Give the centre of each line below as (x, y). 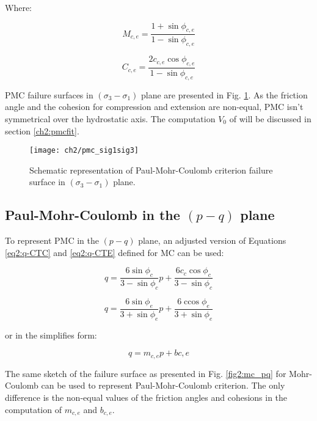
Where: (18, 7)
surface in (47, 182)
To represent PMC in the (52, 240)
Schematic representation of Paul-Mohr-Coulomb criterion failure (151, 170)
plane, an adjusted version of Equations (212, 240)
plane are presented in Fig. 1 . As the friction (224, 94)
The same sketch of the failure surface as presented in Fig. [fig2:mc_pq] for (146, 373)
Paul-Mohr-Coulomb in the (93, 215)
